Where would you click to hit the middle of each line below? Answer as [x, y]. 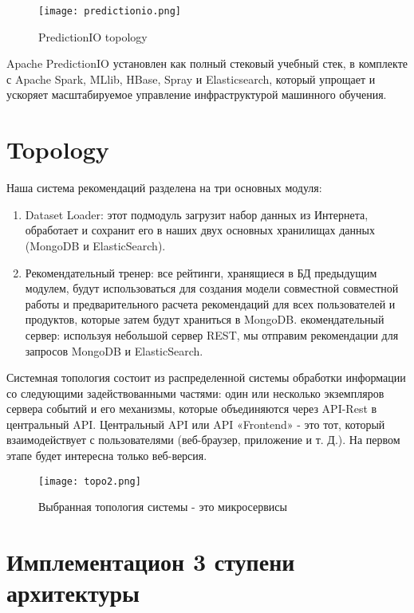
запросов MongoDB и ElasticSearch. [114, 350]
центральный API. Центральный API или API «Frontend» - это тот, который [196, 424]
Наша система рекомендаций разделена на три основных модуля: [164, 188]
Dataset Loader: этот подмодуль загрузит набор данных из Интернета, [197, 214]
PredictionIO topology [93, 36]
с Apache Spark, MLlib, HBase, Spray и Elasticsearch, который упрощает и [191, 79]
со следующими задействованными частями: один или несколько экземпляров [195, 393]
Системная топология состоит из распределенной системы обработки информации [206, 377]
